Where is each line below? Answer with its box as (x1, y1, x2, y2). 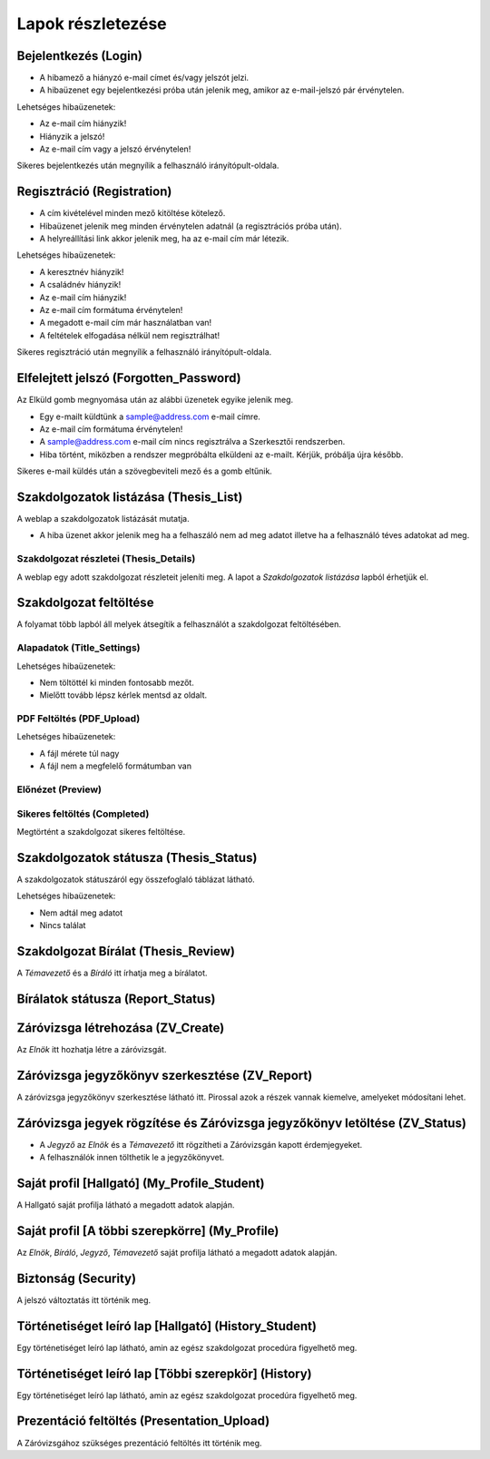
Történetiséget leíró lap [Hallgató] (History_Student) (16, 1318, 318, 1334)
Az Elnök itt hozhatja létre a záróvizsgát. (16, 1043, 167, 1054)
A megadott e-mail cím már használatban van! (39, 318, 212, 328)
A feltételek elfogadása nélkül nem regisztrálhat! (39, 329, 220, 340)
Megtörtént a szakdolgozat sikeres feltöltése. (16, 826, 186, 837)
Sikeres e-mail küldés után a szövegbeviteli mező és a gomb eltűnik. (16, 465, 272, 476)
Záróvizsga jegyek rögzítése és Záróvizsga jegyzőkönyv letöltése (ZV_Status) (16, 1115, 467, 1131)
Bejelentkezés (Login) (16, 48, 142, 64)
